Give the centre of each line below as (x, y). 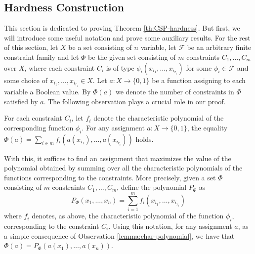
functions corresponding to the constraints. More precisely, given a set (110, 177)
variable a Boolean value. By (47, 92)
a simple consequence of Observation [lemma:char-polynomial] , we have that (119, 235)
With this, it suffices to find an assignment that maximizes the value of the (118, 158)
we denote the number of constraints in (175, 92)
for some (199, 67)
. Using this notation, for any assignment (170, 226)
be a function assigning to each (199, 80)
